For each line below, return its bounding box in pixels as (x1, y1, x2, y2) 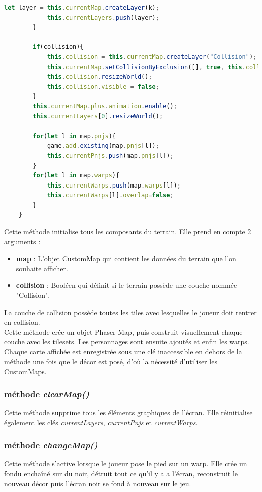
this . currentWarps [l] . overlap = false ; (47, 192, 174, 199)
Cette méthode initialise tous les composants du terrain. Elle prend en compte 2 (4, 226, 251, 237)
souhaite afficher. (16, 263, 68, 273)
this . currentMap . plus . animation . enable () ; (33, 102, 177, 110)
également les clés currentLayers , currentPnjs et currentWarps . (4, 417, 198, 427)
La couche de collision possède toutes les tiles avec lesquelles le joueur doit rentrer (4, 306, 257, 317)
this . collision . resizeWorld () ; (47, 73, 152, 81)
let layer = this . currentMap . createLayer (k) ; (4, 4, 159, 11)
